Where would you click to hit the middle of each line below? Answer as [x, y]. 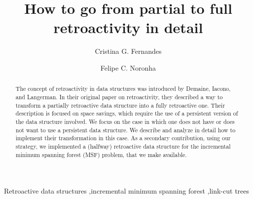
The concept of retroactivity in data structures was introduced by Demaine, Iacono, [123, 89]
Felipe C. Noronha [128, 67]
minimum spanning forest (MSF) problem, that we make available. [101, 154]
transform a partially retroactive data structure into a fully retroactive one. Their [120, 105]
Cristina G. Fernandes [128, 51]
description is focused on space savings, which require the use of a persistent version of [127, 113]
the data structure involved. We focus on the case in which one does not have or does [125, 121]
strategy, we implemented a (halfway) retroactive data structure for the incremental [123, 146]
